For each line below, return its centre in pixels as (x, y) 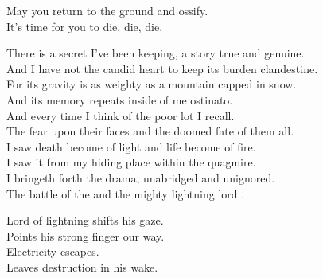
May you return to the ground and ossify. (107, 10)
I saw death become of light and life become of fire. (131, 146)
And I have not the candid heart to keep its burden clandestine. (162, 68)
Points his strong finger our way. (86, 235)
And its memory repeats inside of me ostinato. (120, 99)
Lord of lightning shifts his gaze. (85, 220)
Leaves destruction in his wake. (82, 266)
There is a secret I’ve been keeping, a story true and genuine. (156, 53)
